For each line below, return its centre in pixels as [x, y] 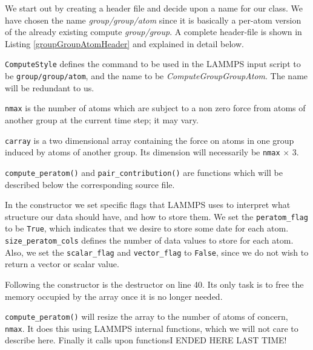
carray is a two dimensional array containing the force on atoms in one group [150, 140]
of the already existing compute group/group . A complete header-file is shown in [153, 32]
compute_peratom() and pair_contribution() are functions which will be [144, 172]
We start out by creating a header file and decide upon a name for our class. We [154, 8]
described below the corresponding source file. [90, 184]
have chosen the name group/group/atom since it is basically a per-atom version [153, 20]
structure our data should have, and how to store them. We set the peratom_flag [156, 216]
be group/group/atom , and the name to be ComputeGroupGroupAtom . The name [156, 76]
